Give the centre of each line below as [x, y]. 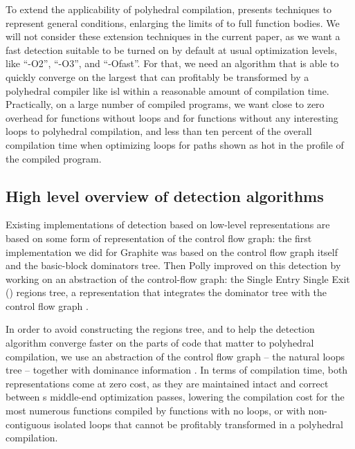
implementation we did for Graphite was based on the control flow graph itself [172, 251]
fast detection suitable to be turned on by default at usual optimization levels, [172, 49]
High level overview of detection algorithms [165, 195]
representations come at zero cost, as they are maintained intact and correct [167, 383]
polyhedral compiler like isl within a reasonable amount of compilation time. [167, 90]
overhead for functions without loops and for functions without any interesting [172, 117]
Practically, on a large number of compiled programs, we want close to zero [165, 104]
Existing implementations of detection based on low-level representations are [168, 224]
